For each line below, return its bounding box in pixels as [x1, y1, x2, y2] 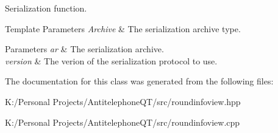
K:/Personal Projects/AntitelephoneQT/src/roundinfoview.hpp [5, 95, 241, 107]
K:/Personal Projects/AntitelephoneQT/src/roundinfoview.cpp [5, 115, 240, 128]
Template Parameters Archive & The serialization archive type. [5, 22, 241, 35]
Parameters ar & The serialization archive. [5, 43, 164, 55]
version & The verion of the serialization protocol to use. [5, 54, 218, 67]
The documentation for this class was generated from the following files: [5, 75, 274, 87]
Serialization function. [5, 2, 87, 14]
